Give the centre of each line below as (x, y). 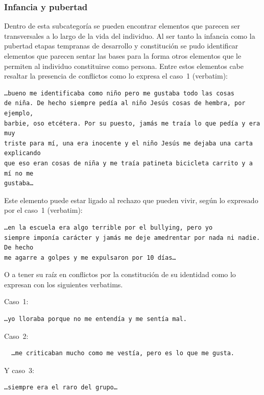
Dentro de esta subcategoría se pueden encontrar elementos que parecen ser (122, 26)
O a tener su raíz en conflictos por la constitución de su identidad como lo (120, 274)
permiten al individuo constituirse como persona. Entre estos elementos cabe (124, 66)
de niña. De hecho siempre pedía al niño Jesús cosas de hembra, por (125, 103)
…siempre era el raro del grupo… (61, 388)
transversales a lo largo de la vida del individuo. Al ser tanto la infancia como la (130, 35)
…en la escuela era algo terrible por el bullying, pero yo (109, 227)
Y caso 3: (19, 370)
